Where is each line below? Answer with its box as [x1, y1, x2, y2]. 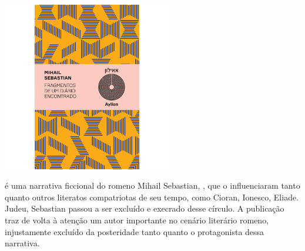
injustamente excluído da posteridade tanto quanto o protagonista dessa [5, 225, 264, 237]
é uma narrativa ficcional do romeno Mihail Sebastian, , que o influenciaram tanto [5, 179, 300, 192]
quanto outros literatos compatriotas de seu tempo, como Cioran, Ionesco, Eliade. [5, 190, 299, 203]
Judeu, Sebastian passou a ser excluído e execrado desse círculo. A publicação [5, 202, 284, 215]
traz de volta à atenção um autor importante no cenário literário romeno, [5, 214, 269, 226]
